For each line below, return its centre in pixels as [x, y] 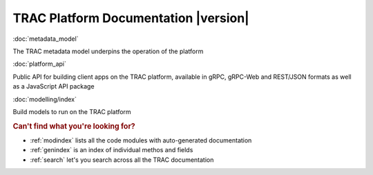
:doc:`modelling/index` [45, 99]
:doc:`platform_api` [40, 64]
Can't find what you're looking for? [74, 126]
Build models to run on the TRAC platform [72, 111]
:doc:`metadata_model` [46, 39]
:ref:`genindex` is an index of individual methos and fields [112, 150]
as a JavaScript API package [54, 86]
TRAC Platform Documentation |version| [131, 18]
